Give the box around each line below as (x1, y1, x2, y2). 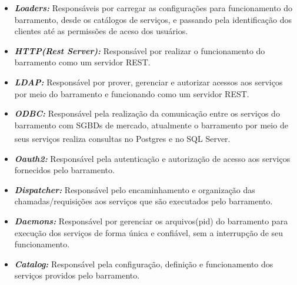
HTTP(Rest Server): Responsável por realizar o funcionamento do (14, 44, 265, 57)
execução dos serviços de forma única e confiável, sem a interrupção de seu (14, 226, 283, 238)
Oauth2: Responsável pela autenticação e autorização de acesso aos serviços (14, 152, 291, 164)
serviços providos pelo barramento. (14, 269, 140, 281)
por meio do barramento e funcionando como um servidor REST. (14, 87, 249, 100)
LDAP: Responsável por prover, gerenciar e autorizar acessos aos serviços (14, 75, 283, 88)
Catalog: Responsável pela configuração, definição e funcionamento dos (14, 257, 273, 270)
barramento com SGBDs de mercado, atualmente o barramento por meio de (14, 118, 288, 131)
